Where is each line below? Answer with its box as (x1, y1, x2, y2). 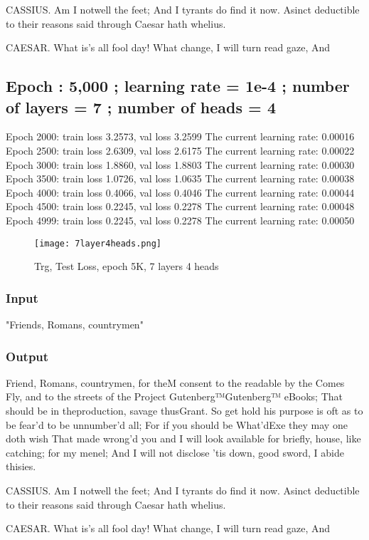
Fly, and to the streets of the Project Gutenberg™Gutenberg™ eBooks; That (6, 389, 343, 404)
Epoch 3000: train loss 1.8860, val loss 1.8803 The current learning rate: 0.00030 (6, 157, 355, 172)
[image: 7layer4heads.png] (34, 238, 161, 249)
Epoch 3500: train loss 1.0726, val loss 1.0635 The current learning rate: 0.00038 (6, 171, 355, 186)
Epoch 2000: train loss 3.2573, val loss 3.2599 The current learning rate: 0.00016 (6, 129, 355, 144)
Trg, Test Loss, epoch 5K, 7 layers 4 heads (34, 259, 219, 274)
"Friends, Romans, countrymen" (6, 317, 144, 331)
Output (6, 347, 49, 365)
